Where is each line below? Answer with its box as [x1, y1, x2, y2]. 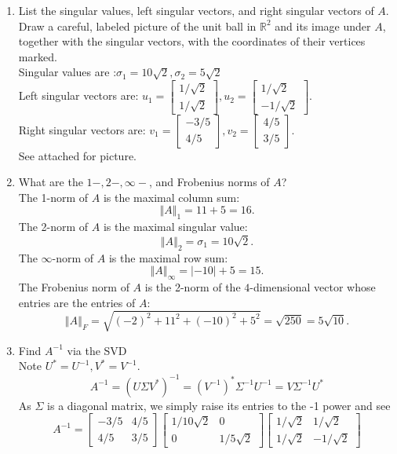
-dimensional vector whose [249, 279, 376, 295]
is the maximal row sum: [108, 249, 228, 265]
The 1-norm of [18, 189, 89, 205]
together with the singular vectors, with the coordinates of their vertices [18, 33, 366, 49]
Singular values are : [18, 64, 117, 80]
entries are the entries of [18, 294, 136, 310]
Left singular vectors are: [18, 87, 139, 104]
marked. [18, 48, 57, 64]
